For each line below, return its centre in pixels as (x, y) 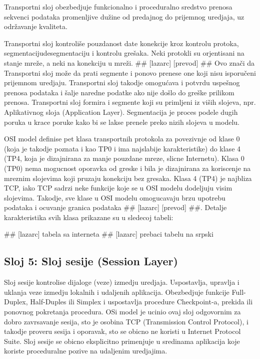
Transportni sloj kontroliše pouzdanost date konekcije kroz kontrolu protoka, (121, 43)
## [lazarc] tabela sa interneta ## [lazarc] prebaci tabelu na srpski (109, 234)
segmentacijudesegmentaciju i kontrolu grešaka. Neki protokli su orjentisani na (124, 53)
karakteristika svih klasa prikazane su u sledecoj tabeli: (89, 217)
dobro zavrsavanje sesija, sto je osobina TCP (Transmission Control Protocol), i (126, 321)
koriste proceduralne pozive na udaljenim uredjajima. (86, 351)
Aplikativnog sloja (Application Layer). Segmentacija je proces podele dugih (121, 112)
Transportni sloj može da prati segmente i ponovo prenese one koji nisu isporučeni (130, 72)
